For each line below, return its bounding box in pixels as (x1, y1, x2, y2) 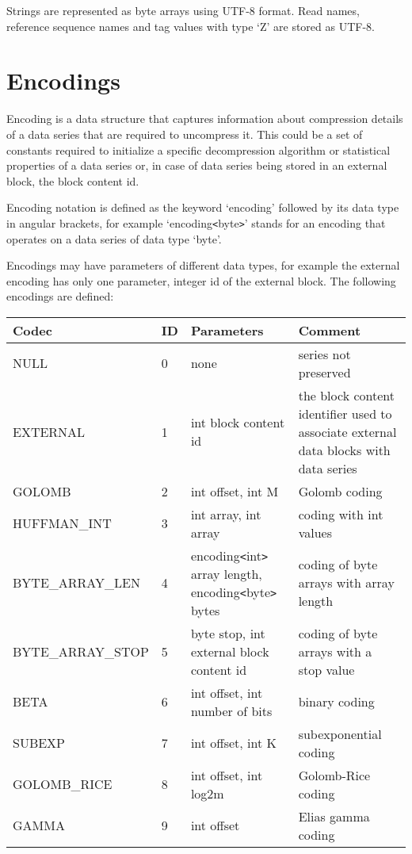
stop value (298, 660, 355, 679)
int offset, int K (190, 733, 277, 753)
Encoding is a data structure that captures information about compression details (6, 110, 403, 127)
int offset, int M (190, 481, 279, 500)
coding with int (298, 504, 383, 523)
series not (298, 344, 351, 363)
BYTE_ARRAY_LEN (13, 573, 140, 592)
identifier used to (298, 404, 392, 423)
